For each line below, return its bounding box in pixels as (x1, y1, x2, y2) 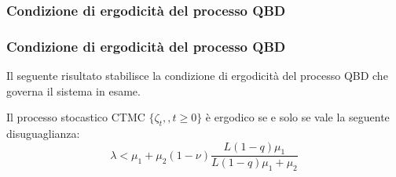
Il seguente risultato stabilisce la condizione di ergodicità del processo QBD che (6, 67, 388, 84)
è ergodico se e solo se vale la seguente (205, 109, 390, 125)
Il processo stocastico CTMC (6, 109, 145, 125)
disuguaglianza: (6, 125, 80, 142)
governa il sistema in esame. (6, 82, 141, 99)
